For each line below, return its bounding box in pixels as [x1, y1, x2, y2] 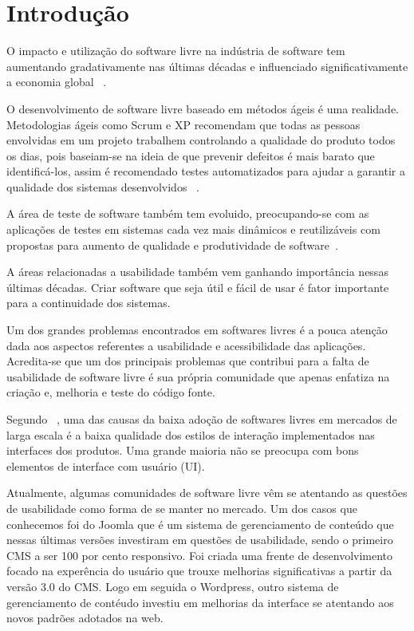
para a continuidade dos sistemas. [6, 294, 171, 311]
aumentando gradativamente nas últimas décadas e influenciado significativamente [6, 57, 408, 74]
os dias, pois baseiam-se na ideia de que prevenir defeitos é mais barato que [6, 147, 375, 164]
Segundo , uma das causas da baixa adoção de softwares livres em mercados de [6, 411, 397, 427]
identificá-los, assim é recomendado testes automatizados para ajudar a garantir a [6, 163, 405, 179]
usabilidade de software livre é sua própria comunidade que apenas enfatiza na [6, 368, 390, 385]
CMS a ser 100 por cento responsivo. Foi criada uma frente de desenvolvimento [6, 546, 393, 563]
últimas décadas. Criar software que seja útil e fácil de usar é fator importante [6, 278, 389, 295]
